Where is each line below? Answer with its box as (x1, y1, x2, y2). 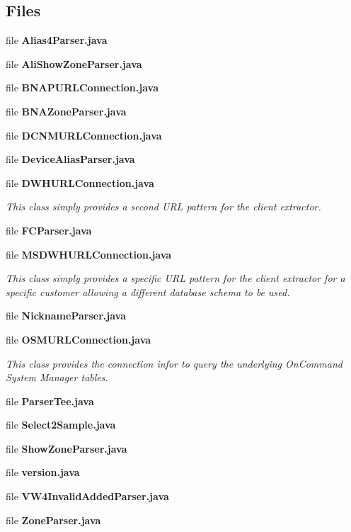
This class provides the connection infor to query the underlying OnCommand (6, 356, 343, 370)
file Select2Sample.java (6, 417, 116, 432)
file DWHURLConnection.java (6, 175, 154, 190)
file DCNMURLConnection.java (6, 128, 162, 142)
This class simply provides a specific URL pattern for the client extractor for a (6, 271, 345, 285)
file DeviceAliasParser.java (6, 152, 135, 166)
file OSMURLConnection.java (6, 332, 151, 346)
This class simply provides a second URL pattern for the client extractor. (6, 199, 321, 214)
